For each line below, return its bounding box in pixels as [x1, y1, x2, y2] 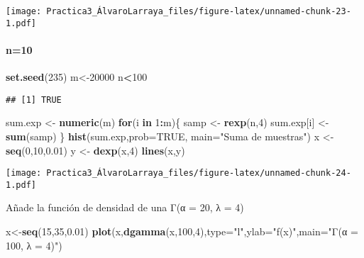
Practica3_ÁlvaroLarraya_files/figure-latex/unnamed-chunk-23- [46, 6, 351, 16]
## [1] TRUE [6, 94, 62, 105]
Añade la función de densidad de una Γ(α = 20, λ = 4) [6, 200, 244, 215]
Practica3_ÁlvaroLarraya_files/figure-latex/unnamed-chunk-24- [46, 168, 351, 179]
